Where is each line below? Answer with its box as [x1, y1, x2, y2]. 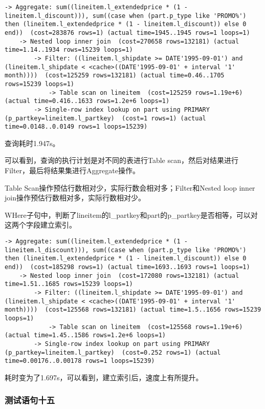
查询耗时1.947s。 [5, 137, 60, 148]
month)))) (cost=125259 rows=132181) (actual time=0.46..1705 [5, 72, 225, 79]
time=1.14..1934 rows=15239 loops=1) [5, 46, 133, 54]
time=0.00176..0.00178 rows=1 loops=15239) [5, 357, 155, 365]
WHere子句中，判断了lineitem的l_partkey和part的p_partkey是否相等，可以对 [5, 209, 258, 220]
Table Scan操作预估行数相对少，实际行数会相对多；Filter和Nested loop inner [5, 182, 255, 193]
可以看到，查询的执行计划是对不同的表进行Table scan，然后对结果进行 [5, 155, 239, 166]
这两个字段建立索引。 [5, 219, 76, 230]
